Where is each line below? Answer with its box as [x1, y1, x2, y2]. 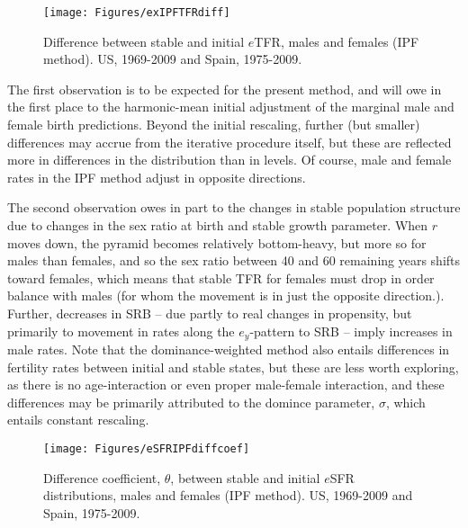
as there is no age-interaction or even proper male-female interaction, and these [7, 375, 445, 394]
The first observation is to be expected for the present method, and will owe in [7, 79, 442, 98]
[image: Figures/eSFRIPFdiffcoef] [43, 442, 250, 455]
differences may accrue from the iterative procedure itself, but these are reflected [7, 132, 452, 151]
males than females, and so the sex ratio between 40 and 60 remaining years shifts [7, 251, 461, 270]
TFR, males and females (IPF [254, 31, 419, 50]
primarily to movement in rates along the [7, 321, 235, 340]
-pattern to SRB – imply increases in [249, 321, 453, 340]
